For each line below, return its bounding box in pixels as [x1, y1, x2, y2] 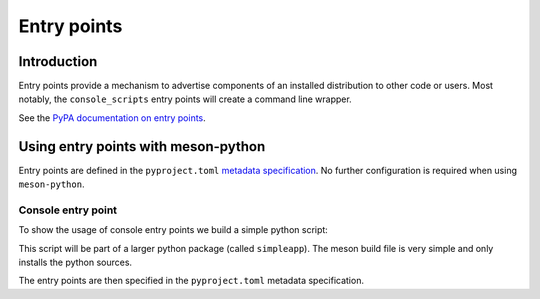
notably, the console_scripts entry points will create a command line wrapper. [18, 93, 352, 105]
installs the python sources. [18, 256, 133, 269]
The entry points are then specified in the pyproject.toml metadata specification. [18, 275, 365, 287]
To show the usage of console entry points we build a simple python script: [18, 224, 329, 236]
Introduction [18, 53, 98, 70]
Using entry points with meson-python [18, 138, 266, 155]
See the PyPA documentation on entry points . [18, 111, 207, 124]
